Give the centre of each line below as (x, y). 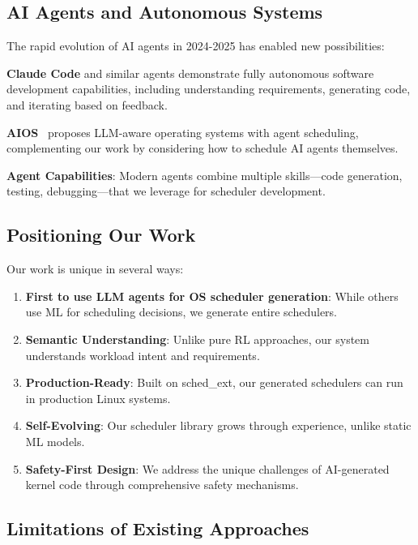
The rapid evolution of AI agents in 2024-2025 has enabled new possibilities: (196, 46)
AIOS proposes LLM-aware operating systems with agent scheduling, (183, 132)
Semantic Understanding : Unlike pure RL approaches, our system (197, 339)
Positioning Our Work (101, 235)
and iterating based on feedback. (87, 104)
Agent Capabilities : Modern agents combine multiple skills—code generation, (205, 175)
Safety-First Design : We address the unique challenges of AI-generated (207, 468)
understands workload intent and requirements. (143, 355)
